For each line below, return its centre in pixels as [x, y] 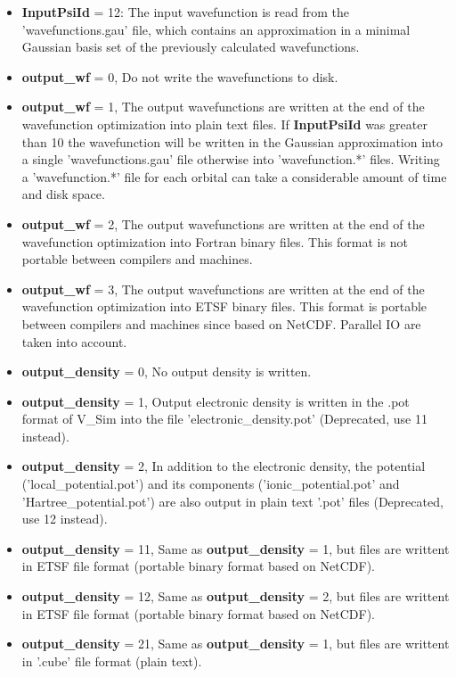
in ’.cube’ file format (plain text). [112, 660]
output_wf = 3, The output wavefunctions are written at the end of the [223, 289]
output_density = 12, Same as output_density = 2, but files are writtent [236, 596]
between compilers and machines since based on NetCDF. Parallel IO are [221, 323]
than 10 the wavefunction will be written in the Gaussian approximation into [232, 141]
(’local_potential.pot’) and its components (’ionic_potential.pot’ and [211, 484]
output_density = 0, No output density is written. [167, 372]
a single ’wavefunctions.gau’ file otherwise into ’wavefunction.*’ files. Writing [231, 159]
